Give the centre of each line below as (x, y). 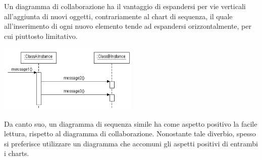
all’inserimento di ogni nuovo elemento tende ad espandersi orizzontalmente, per (128, 26)
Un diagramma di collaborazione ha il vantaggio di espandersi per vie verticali (125, 6)
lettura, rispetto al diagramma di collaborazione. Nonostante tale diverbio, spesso (130, 134)
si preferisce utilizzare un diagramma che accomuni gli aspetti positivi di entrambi (131, 143)
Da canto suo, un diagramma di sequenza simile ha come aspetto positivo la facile (131, 123)
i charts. (17, 153)
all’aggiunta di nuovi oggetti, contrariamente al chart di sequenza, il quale (118, 16)
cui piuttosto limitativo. (41, 36)
